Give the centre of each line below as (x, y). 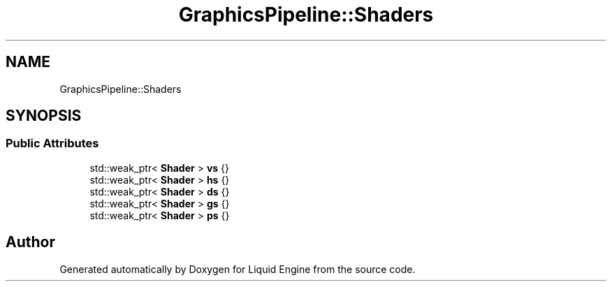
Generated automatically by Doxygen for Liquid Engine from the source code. (238, 269)
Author (30, 242)
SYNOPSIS (44, 116)
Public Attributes (52, 143)
